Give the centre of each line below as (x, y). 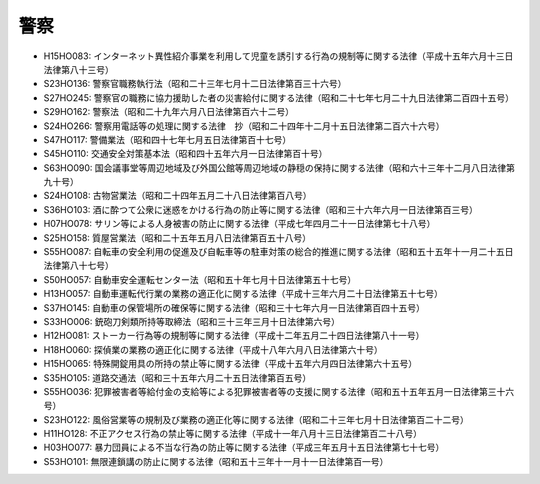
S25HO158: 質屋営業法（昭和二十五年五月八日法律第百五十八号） (177, 237)
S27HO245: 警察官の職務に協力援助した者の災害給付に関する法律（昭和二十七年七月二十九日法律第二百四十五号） (279, 97)
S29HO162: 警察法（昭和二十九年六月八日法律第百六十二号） (169, 112)
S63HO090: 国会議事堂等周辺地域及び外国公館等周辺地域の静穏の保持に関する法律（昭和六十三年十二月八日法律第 (279, 167)
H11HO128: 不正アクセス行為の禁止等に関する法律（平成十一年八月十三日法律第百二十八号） (233, 434)
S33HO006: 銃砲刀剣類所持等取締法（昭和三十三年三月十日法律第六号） (191, 321)
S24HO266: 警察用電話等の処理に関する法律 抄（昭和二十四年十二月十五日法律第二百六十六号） (244, 126)
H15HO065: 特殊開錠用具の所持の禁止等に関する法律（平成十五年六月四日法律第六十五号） (230, 364)
